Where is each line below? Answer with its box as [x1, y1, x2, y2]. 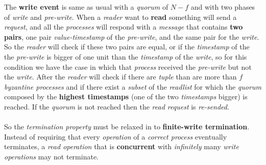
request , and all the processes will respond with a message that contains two [4, 21, 243, 32]
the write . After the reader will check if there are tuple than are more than [4, 71, 237, 82]
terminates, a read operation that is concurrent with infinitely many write [4, 141, 239, 152]
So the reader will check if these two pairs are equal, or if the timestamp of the [4, 41, 250, 52]
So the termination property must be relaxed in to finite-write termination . [4, 121, 250, 132]
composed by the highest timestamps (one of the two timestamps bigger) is [4, 91, 248, 102]
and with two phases [190, 2, 255, 12]
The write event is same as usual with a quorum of [4, 2, 168, 12]
